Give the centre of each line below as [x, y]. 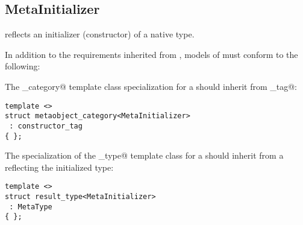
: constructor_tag [46, 126]
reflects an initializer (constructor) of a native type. [100, 34]
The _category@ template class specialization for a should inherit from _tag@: [151, 86]
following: [23, 66]
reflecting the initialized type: [59, 167]
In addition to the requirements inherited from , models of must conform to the [151, 54]
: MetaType [31, 207]
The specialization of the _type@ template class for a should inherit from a [144, 155]
